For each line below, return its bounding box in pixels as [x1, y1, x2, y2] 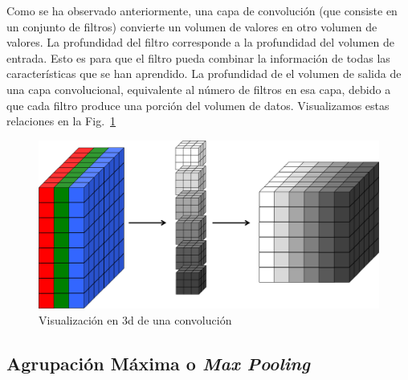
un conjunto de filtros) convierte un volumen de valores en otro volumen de [6, 18, 377, 35]
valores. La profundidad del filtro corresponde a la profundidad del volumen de [6, 34, 394, 51]
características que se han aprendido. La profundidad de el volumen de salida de [6, 65, 402, 82]
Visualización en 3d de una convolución [39, 311, 232, 328]
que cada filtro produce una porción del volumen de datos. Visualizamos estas [6, 96, 390, 113]
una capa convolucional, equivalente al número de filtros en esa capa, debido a [6, 80, 391, 97]
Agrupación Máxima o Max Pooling [6, 350, 311, 375]
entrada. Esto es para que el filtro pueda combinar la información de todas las [6, 49, 390, 66]
